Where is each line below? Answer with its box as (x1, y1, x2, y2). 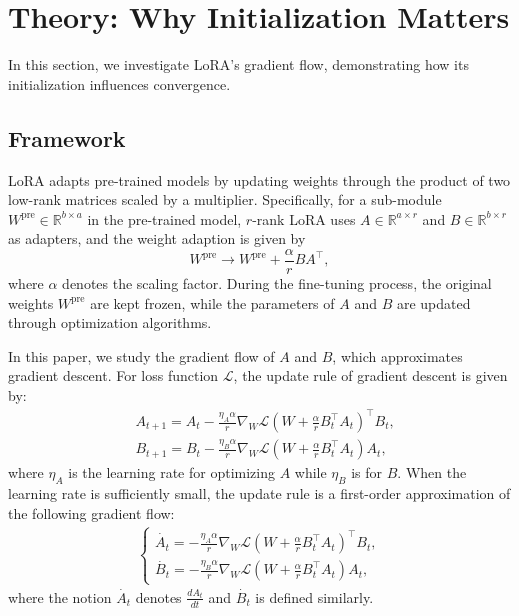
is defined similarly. (255, 586, 374, 607)
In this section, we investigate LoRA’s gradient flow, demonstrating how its (8, 54, 469, 75)
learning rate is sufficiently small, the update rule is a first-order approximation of (8, 483, 511, 504)
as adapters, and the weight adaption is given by (8, 228, 306, 249)
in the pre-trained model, (87, 208, 242, 229)
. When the (397, 462, 467, 483)
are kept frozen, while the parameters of (90, 292, 335, 313)
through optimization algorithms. (8, 312, 212, 333)
